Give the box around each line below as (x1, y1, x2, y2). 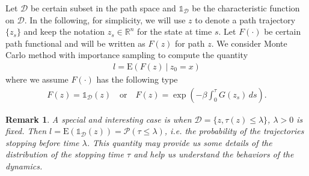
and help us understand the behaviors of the (133, 148, 294, 160)
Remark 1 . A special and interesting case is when (5, 113, 192, 125)
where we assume (5, 73, 69, 85)
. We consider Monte (211, 37, 287, 49)
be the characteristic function (192, 2, 300, 14)
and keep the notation (23, 25, 105, 38)
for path (175, 37, 205, 49)
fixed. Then (5, 125, 47, 137)
